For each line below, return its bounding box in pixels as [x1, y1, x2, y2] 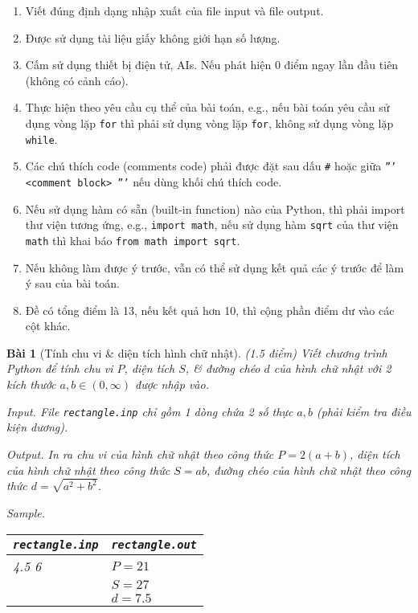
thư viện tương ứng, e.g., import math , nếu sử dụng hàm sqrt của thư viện [25, 216, 399, 233]
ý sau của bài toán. [25, 275, 120, 292]
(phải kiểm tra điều [317, 403, 412, 419]
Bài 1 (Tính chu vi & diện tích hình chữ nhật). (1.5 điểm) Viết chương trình [6, 344, 387, 361]
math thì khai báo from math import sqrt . [25, 231, 240, 248]
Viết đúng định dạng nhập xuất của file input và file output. [25, 2, 324, 18]
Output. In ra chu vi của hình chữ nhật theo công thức [6, 445, 274, 462]
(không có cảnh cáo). [25, 72, 129, 88]
